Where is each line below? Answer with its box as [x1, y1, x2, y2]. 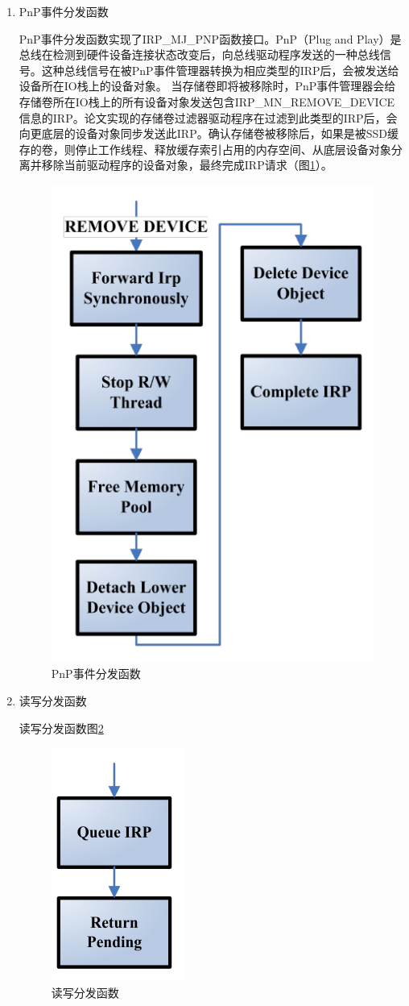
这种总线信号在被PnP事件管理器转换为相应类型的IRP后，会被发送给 [41, 61, 399, 78]
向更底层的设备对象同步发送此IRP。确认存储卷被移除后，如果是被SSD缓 [19, 125, 399, 142]
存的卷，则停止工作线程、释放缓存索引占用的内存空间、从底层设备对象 [19, 140, 391, 157]
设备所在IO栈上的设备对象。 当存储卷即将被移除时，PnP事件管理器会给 [19, 77, 396, 94]
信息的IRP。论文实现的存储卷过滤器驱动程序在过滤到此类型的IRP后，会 [19, 109, 398, 126]
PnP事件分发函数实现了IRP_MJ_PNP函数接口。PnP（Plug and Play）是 [19, 30, 402, 47]
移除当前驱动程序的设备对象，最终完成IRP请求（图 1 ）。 [41, 156, 333, 173]
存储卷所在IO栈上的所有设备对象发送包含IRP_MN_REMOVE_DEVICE [19, 93, 395, 110]
